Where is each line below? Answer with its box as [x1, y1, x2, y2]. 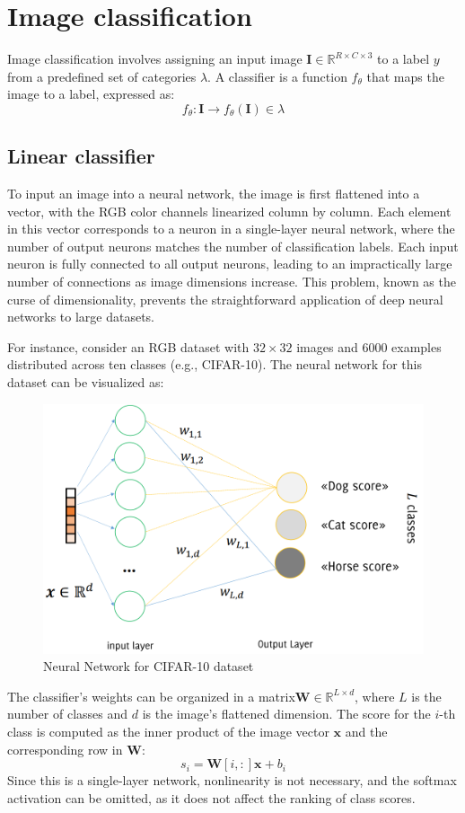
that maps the [366, 66, 444, 85]
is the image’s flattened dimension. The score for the [142, 704, 431, 723]
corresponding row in [7, 739, 123, 758]
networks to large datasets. [7, 307, 155, 326]
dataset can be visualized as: [7, 373, 164, 392]
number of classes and [7, 704, 128, 723]
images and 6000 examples [296, 337, 442, 356]
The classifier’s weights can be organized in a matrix [7, 686, 295, 705]
